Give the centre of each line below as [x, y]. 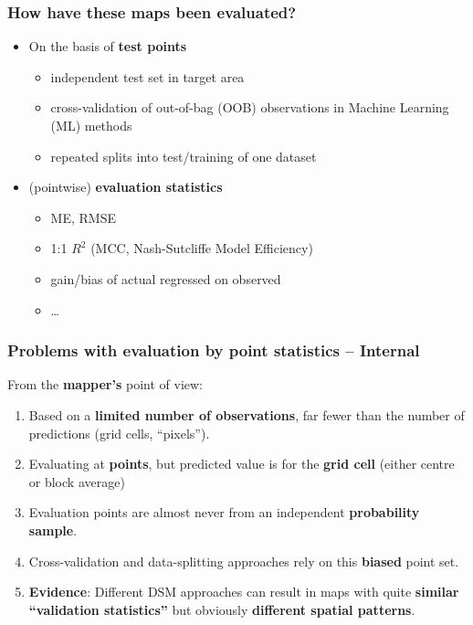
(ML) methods [91, 125]
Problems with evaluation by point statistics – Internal [214, 350]
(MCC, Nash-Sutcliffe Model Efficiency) [202, 248]
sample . [53, 530]
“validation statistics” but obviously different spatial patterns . [222, 609]
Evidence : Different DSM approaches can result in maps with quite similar [244, 592]
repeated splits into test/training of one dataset [184, 156]
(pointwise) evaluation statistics [126, 187]
